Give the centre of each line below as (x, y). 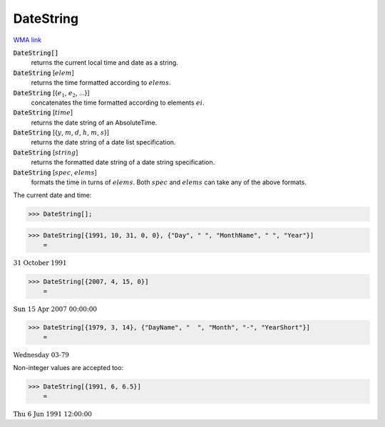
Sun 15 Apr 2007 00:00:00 (55, 309)
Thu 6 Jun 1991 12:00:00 (53, 414)
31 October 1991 (40, 263)
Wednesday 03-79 (41, 355)
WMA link (27, 40)
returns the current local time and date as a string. (104, 63)
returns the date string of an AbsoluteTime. (94, 122)
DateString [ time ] (43, 112)
